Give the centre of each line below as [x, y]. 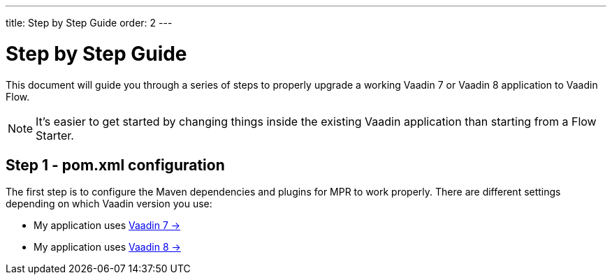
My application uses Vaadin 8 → [107, 247]
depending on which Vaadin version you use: [109, 204]
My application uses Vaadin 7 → [107, 226]
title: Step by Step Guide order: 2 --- [89, 23]
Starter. [55, 135]
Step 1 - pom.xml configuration [115, 165]
